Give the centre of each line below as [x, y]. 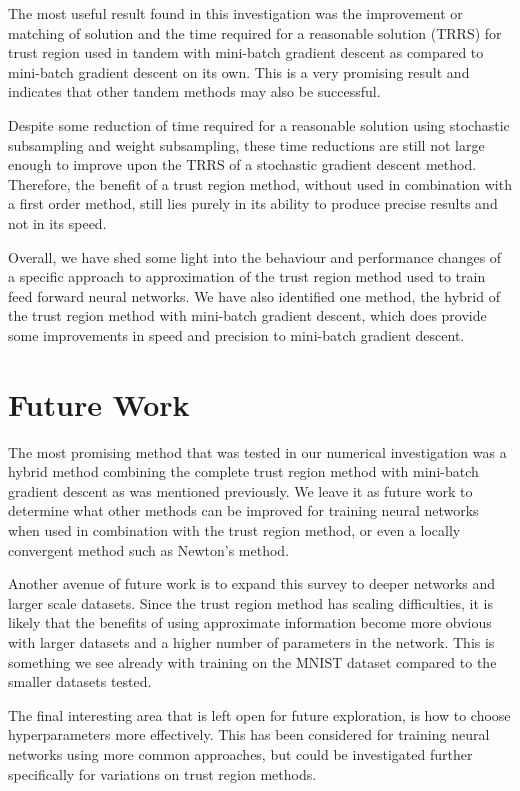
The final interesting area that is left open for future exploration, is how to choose [259, 714]
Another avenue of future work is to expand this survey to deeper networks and [252, 583]
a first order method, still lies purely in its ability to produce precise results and [253, 203]
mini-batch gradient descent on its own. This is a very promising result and [239, 71]
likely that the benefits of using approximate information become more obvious [250, 622]
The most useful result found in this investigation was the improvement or [235, 13]
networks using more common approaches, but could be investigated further [240, 753]
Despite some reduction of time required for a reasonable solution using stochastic [259, 124]
